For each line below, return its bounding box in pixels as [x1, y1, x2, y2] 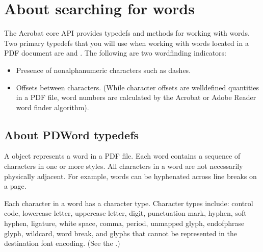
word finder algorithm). [16, 102, 89, 112]
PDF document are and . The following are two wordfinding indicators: [4, 47, 227, 58]
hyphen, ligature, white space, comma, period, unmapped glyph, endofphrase [4, 218, 245, 229]
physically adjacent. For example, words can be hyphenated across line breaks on [4, 170, 257, 181]
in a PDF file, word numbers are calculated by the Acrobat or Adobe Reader [16, 92, 256, 103]
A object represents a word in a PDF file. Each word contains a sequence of [4, 150, 241, 161]
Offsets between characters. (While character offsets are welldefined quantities [16, 82, 259, 92]
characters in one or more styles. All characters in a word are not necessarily [4, 161, 243, 171]
